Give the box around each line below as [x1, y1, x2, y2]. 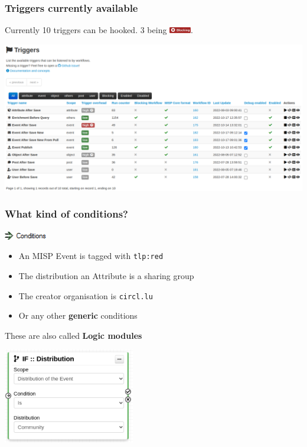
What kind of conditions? [5, 206, 128, 221]
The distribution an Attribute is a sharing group [18, 269, 194, 281]
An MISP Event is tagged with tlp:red [18, 250, 164, 262]
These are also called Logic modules [5, 329, 142, 341]
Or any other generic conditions [18, 309, 138, 322]
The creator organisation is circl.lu [18, 289, 153, 302]
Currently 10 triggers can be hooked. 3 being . [5, 24, 193, 36]
